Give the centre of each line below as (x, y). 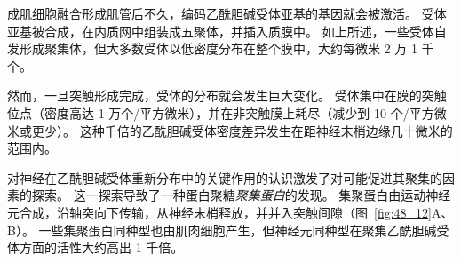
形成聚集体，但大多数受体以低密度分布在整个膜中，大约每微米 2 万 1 (218, 48)
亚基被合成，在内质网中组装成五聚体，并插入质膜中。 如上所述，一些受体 (221, 31)
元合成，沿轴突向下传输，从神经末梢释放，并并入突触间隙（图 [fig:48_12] (219, 212)
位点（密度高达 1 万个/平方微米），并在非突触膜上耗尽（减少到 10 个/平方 (221, 112)
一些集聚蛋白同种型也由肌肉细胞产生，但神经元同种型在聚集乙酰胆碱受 (244, 230)
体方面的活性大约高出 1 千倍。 (95, 247)
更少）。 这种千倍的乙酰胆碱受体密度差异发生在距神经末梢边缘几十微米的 (242, 130)
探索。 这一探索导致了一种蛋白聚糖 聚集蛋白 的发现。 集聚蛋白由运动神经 (241, 195)
